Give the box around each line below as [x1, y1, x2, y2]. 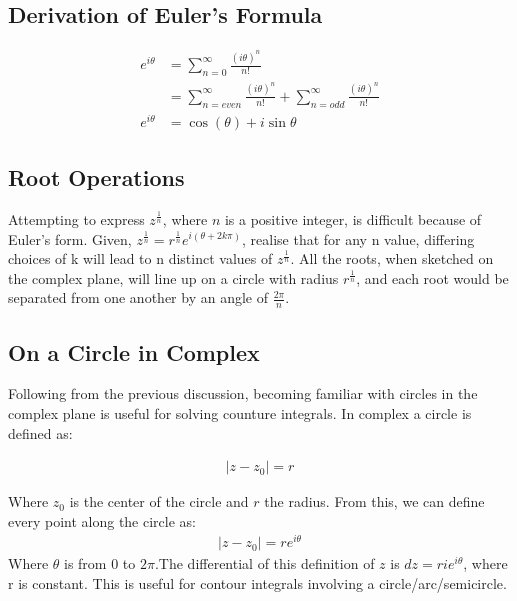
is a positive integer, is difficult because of [224, 208, 482, 229]
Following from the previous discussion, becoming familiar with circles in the [8, 383, 478, 404]
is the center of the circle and [69, 491, 249, 512]
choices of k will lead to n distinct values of [8, 248, 273, 269]
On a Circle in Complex [8, 336, 260, 367]
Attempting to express [8, 208, 145, 229]
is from [64, 553, 107, 574]
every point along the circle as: [8, 510, 196, 531]
